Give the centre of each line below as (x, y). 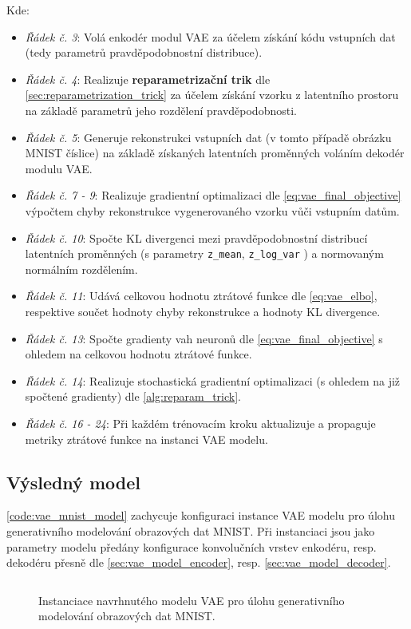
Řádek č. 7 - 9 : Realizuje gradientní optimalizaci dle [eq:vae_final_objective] (213, 195)
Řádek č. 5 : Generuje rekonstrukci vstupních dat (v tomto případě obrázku (208, 137)
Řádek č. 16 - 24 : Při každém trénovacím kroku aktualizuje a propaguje (200, 423)
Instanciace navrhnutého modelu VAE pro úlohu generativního (192, 600)
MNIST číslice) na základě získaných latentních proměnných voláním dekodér (215, 153)
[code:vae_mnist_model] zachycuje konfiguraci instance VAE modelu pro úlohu (201, 515)
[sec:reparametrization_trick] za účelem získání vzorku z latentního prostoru (212, 95)
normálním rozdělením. (81, 269)
